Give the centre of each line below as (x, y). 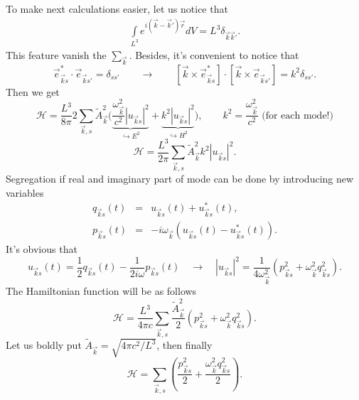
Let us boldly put (44, 345)
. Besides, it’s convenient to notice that (214, 55)
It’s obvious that (42, 249)
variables (25, 192)
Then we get (33, 91)
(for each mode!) (298, 115)
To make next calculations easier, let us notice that (117, 9)
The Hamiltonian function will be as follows (101, 291)
